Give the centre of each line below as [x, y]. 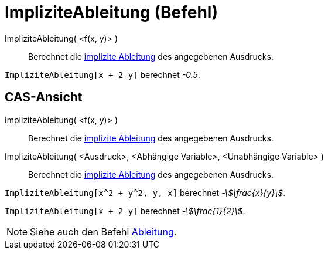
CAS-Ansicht [44, 97]
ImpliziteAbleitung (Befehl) [111, 12]
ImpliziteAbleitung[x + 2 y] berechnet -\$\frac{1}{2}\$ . [125, 211]
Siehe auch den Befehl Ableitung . [103, 231]
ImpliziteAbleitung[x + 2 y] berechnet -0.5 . [102, 74]
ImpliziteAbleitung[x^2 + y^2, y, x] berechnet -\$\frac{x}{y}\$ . [145, 192]
